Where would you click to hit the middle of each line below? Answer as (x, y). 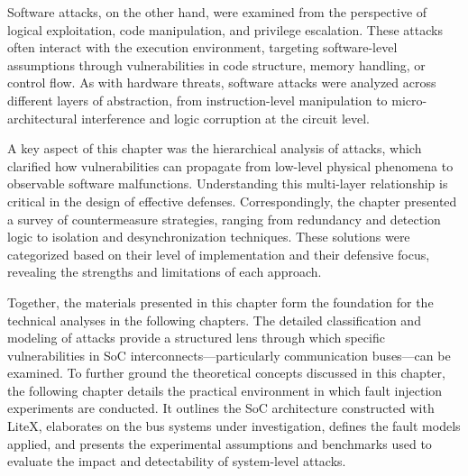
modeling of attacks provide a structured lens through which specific (196, 338)
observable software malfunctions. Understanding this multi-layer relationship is (228, 183)
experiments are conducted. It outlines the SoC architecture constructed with (221, 408)
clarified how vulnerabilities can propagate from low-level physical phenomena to (230, 165)
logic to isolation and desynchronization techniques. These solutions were (209, 237)
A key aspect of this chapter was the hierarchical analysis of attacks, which (215, 148)
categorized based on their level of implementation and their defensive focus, (219, 254)
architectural (42, 118)
